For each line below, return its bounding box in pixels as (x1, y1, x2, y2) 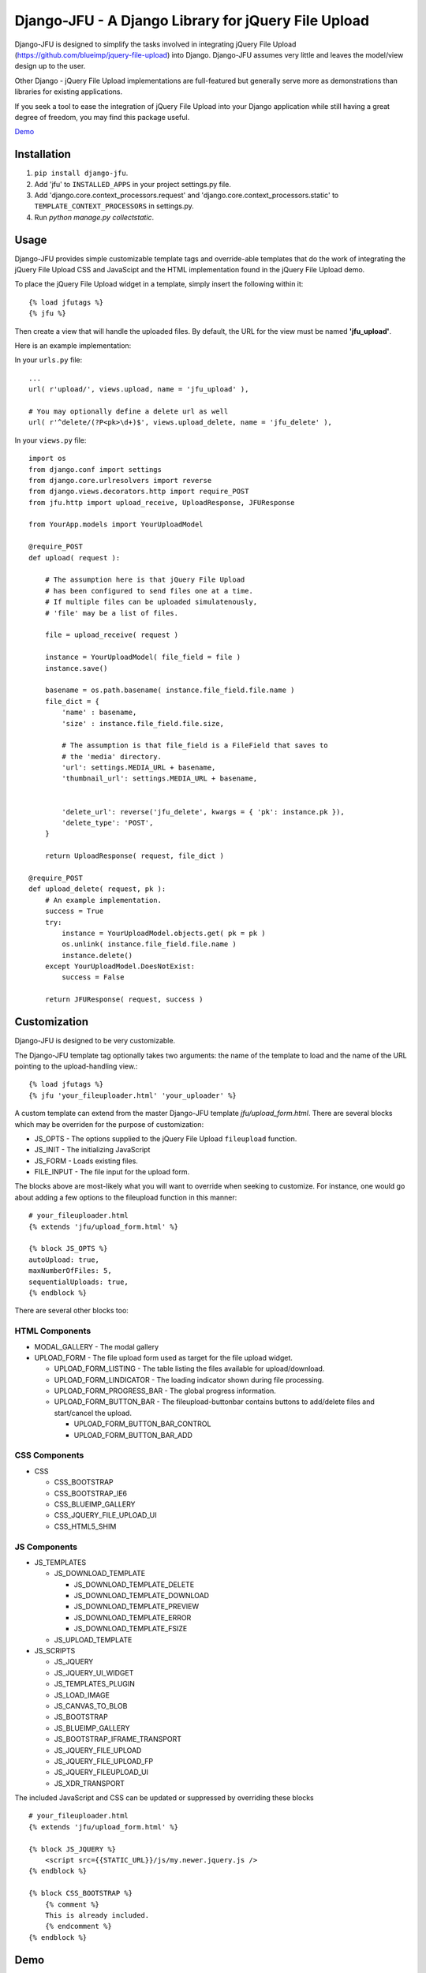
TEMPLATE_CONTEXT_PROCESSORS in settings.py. (34, 201, 195, 211)
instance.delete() (62, 951, 133, 960)
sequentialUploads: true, (28, 1277, 129, 1286)
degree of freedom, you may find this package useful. (14, 112, 190, 122)
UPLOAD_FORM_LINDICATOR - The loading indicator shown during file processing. (54, 1375, 324, 1384)
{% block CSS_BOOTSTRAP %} (28, 1889, 133, 1898)
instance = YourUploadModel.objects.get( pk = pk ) (62, 928, 266, 938)
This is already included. (44, 1911, 150, 1919)
